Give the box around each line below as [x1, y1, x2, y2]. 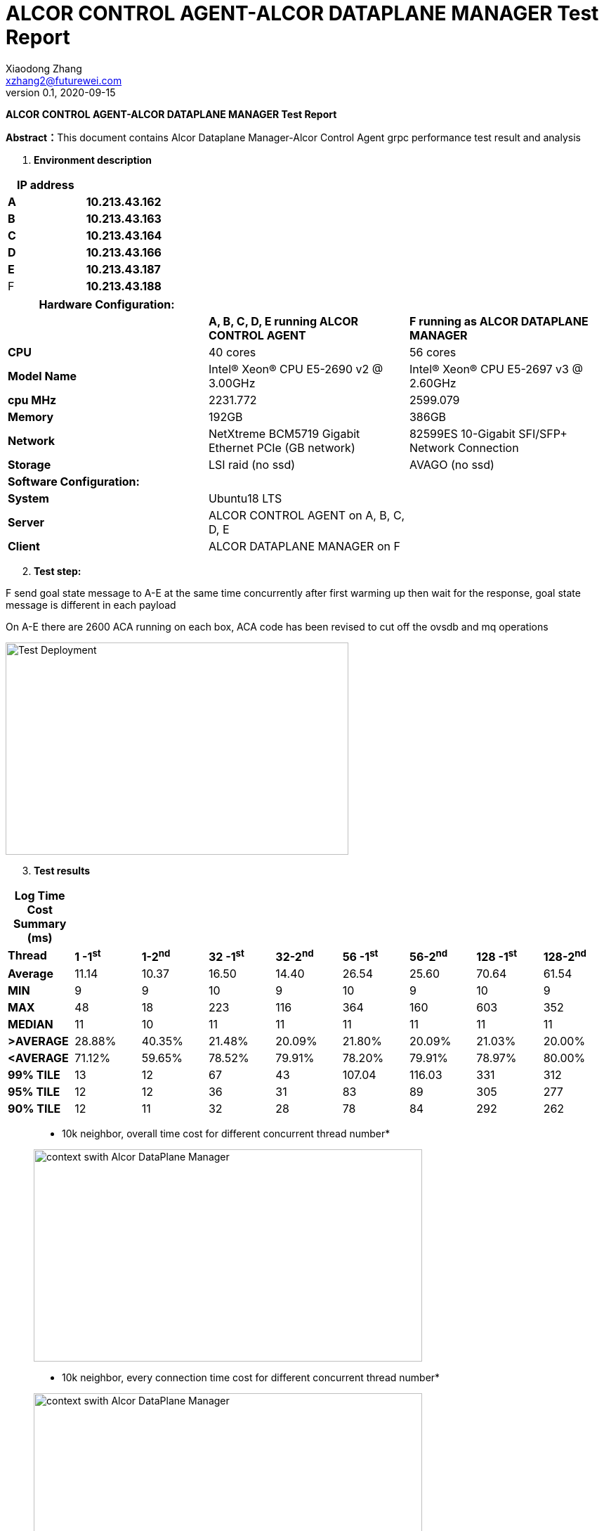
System [8, 491, 49, 505]
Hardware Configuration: [39, 297, 175, 311]
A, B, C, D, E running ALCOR [208, 314, 359, 328]
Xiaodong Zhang [6, 62, 82, 75]
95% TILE [8, 1085, 60, 1099]
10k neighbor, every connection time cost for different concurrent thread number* [62, 1371, 440, 1384]
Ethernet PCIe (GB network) [208, 440, 355, 455]
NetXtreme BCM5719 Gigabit [208, 426, 360, 441]
